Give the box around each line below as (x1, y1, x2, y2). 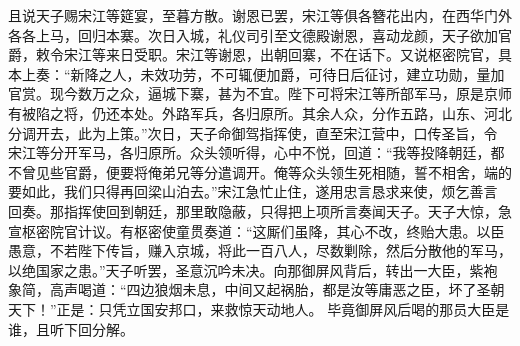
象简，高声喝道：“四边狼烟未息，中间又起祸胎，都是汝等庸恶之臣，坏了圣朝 (8, 279, 505, 300)
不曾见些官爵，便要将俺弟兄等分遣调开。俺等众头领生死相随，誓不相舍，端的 (8, 161, 512, 182)
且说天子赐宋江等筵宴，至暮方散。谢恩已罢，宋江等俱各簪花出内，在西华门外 (8, 5, 512, 25)
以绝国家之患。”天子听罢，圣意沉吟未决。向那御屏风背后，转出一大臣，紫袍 (8, 259, 498, 280)
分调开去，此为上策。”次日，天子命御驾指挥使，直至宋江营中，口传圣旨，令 (8, 122, 498, 143)
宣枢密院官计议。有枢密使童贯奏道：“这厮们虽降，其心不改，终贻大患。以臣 (8, 220, 505, 241)
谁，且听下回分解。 (8, 318, 134, 339)
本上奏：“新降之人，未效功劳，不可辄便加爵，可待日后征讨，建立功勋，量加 (8, 63, 505, 84)
